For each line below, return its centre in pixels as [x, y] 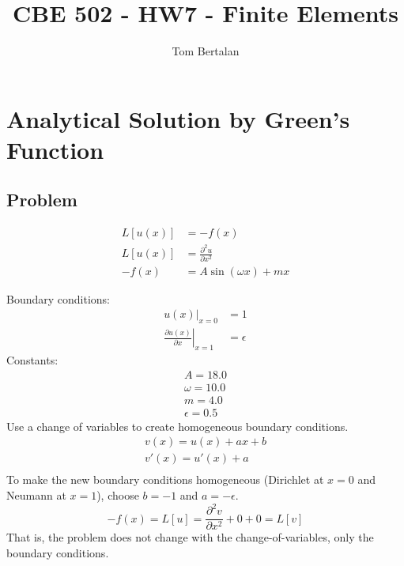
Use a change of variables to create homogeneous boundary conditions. [177, 426]
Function [55, 149]
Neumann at [36, 495]
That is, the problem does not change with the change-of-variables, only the [190, 537]
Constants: [32, 360]
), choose [118, 495]
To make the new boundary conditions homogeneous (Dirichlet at [165, 479]
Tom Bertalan [206, 51]
